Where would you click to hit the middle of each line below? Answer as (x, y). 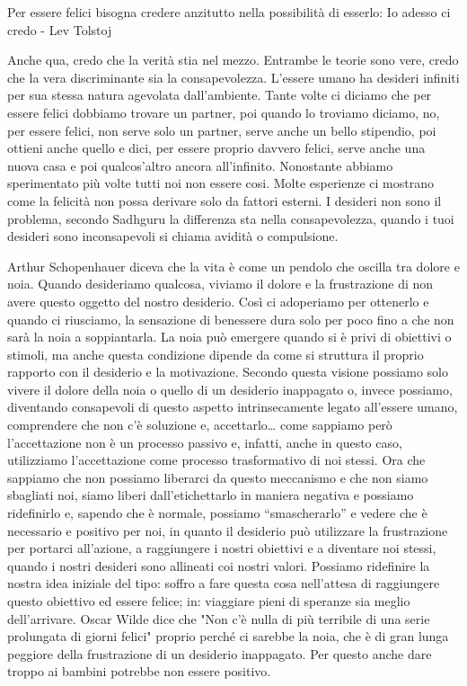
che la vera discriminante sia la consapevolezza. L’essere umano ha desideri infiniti (233, 77)
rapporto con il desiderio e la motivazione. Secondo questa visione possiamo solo (228, 372)
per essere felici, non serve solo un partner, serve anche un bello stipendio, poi (222, 130)
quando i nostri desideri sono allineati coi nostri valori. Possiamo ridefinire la (219, 565)
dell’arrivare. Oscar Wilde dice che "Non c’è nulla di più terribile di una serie (219, 618)
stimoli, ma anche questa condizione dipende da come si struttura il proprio (216, 354)
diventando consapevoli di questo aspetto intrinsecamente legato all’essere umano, (233, 407)
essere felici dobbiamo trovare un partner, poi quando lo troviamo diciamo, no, (224, 112)
